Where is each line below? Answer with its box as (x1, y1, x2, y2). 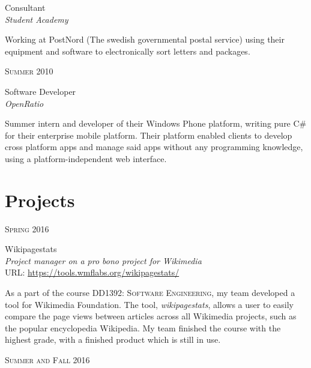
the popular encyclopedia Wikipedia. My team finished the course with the (5, 321, 281, 334)
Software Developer (5, 85, 76, 97)
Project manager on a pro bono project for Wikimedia (5, 254, 202, 267)
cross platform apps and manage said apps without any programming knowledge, (5, 140, 303, 153)
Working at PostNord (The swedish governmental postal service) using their (5, 33, 285, 46)
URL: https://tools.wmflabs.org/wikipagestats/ (5, 266, 180, 279)
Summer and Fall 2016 (5, 354, 90, 366)
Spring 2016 (5, 222, 49, 235)
